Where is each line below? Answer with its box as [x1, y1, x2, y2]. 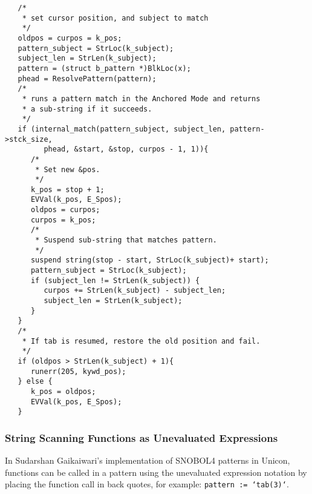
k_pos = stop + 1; [30, 185, 105, 194]
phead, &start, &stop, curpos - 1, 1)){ [44, 145, 209, 154]
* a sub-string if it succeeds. [22, 104, 152, 113]
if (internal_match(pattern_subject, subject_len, [18, 124, 226, 133]
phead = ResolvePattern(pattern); [18, 74, 157, 83]
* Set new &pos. [35, 165, 100, 174]
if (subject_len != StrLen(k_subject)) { [30, 276, 200, 285]
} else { [18, 377, 53, 386]
